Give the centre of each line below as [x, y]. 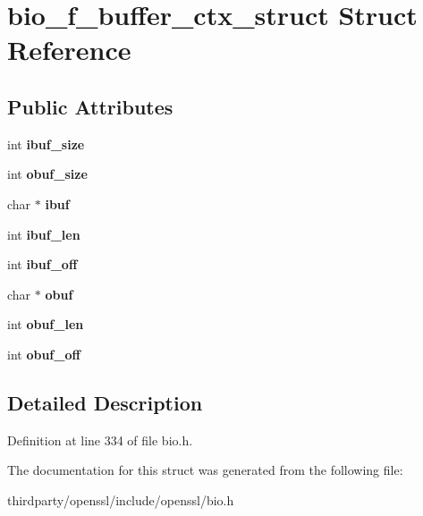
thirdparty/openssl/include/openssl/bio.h [121, 499]
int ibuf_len [44, 234]
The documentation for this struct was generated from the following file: [205, 470]
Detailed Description [105, 402]
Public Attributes [90, 106]
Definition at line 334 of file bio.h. [100, 440]
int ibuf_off [42, 264]
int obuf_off [44, 354]
